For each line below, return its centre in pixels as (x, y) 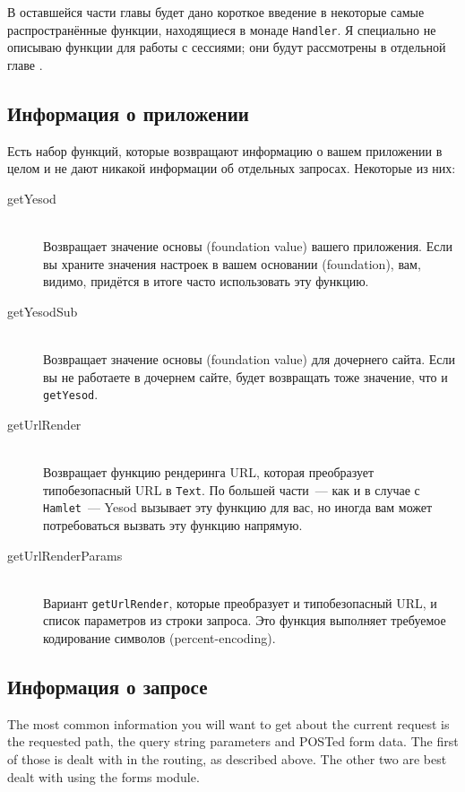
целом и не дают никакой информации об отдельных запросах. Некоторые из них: (232, 168)
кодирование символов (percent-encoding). (159, 637)
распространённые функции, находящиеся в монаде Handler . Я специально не (222, 29)
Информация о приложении (128, 113)
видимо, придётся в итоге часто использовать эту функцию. (206, 281)
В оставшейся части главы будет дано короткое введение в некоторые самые (216, 12)
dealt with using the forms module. (103, 776)
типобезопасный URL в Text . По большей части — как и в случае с (232, 489)
